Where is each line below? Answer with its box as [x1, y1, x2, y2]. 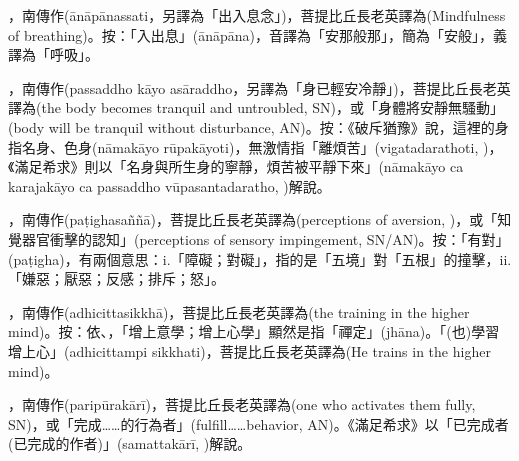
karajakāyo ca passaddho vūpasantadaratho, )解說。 [8, 175, 331, 196]
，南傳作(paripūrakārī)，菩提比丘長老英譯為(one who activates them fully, [8, 394, 476, 415]
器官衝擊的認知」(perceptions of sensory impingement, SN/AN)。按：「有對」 [21, 228, 510, 249]
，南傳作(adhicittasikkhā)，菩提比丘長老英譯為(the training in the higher [8, 301, 470, 322]
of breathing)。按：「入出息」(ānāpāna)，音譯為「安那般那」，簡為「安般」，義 [8, 24, 508, 45]
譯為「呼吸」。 [8, 44, 99, 65]
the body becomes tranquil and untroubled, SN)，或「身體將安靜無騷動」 [41, 97, 505, 118]
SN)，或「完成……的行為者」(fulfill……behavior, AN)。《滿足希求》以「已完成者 [8, 413, 509, 434]
